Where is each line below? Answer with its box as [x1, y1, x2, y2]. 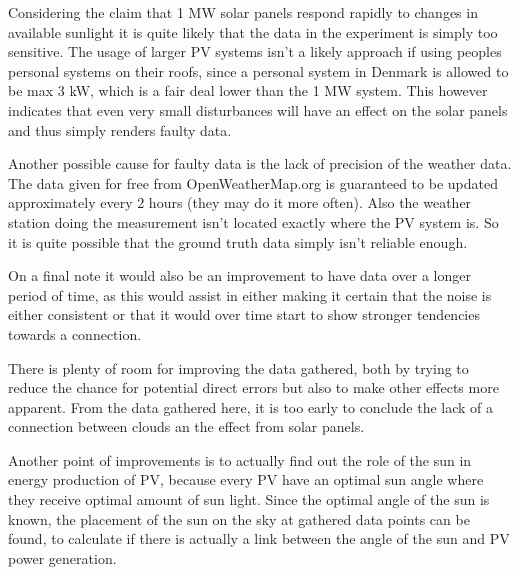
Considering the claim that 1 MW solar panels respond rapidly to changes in [8, 2, 478, 22]
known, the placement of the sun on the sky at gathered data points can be [8, 508, 470, 529]
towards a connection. [8, 323, 142, 344]
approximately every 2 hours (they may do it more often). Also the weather [8, 192, 472, 213]
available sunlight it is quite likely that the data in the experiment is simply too [8, 21, 498, 42]
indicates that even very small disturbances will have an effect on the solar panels [8, 99, 508, 120]
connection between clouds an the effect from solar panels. [8, 416, 365, 437]
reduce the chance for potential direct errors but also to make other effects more [8, 377, 499, 398]
